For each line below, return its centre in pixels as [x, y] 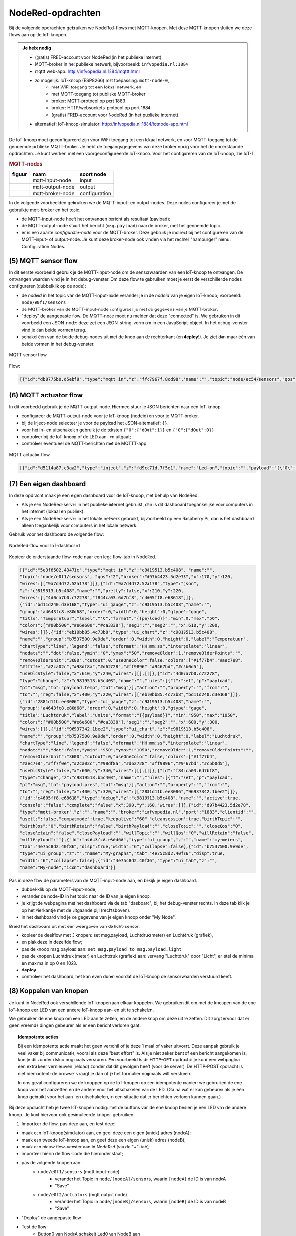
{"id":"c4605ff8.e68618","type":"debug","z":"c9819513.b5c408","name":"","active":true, [130, 798]
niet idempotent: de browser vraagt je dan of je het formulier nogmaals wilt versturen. [105, 1073]
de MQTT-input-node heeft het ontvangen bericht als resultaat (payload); [96, 219]
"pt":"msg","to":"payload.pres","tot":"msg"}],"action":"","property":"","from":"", [125, 784]
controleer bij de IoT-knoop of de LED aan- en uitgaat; [76, 437]
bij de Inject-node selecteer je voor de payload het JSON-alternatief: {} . [95, 423]
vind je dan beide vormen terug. [54, 330]
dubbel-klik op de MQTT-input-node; [59, 889]
